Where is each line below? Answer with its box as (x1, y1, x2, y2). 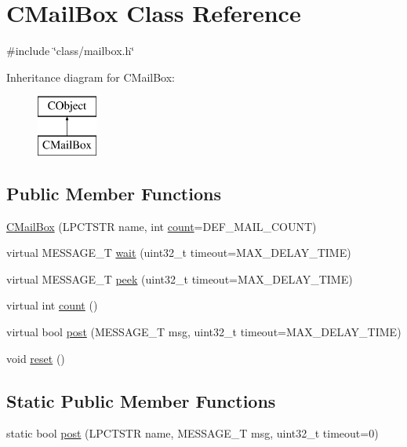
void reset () (6, 350, 65, 366)
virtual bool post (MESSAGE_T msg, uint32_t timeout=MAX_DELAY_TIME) (6, 324, 402, 340)
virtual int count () (6, 297, 98, 313)
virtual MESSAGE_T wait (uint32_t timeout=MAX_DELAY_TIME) (6, 244, 351, 261)
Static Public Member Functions (6, 388, 276, 412)
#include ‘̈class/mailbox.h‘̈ (6, 42, 135, 59)
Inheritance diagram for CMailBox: (6, 68, 175, 85)
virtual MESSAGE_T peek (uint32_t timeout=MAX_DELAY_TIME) (6, 270, 353, 287)
